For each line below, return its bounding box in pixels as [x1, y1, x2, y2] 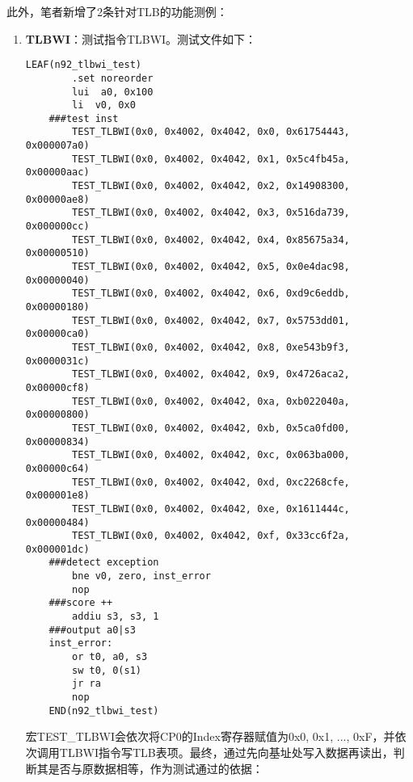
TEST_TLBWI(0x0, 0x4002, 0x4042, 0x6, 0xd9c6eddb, [72, 288, 350, 300]
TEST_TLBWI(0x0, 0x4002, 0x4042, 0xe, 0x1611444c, [72, 502, 350, 515]
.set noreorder [72, 72, 154, 84]
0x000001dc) [25, 543, 90, 555]
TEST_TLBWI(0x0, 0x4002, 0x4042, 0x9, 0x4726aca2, [72, 368, 350, 380]
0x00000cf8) [25, 381, 90, 393]
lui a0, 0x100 [72, 86, 154, 98]
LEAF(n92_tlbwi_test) [25, 59, 141, 71]
